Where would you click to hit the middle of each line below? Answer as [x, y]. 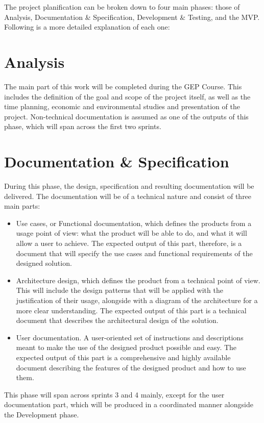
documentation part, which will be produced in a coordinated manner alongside [129, 404]
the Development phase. [42, 414]
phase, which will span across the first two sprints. [83, 126]
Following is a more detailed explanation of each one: [87, 27]
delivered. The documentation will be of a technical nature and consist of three [128, 196]
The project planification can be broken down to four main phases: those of [122, 7]
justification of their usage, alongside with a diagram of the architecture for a [137, 300]
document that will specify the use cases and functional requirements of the [134, 253]
